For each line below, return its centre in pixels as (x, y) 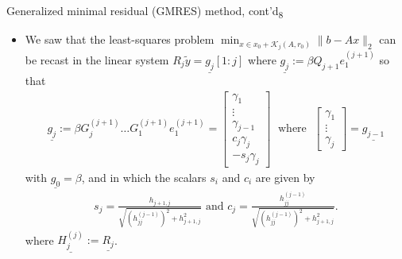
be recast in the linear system (97, 60)
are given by (285, 178)
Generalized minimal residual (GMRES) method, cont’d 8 (145, 12)
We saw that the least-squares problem (120, 39)
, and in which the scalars (144, 178)
